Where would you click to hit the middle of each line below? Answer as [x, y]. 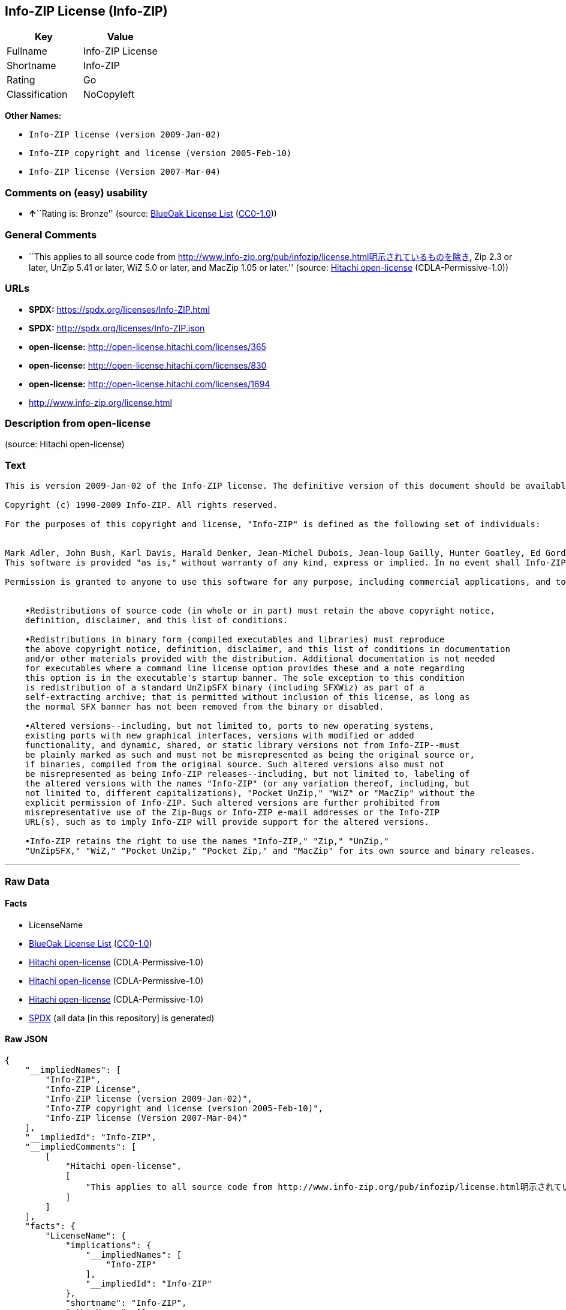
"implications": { [109, 1245]
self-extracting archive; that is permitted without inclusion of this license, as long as [247, 697]
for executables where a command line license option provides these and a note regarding [245, 669]
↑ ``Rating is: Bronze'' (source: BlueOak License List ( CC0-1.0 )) [153, 214]
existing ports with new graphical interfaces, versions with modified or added [219, 736]
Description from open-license [78, 424]
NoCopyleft [109, 95]
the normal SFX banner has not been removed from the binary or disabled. [204, 707]
